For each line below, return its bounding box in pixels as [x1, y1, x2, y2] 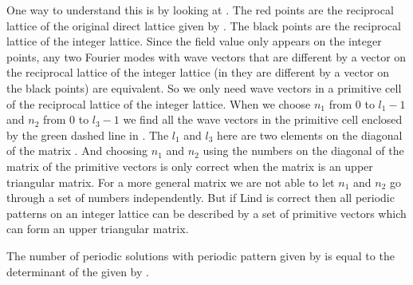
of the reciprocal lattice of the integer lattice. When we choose [6, 95, 311, 112]
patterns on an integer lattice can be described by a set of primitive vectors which [6, 204, 407, 221]
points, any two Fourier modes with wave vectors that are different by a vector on [6, 48, 407, 65]
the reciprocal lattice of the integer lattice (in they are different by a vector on [6, 64, 390, 81]
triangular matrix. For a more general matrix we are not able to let [6, 173, 335, 190]
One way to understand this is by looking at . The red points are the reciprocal [6, 2, 394, 18]
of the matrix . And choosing [6, 142, 148, 159]
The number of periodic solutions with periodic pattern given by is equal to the [6, 247, 395, 263]
